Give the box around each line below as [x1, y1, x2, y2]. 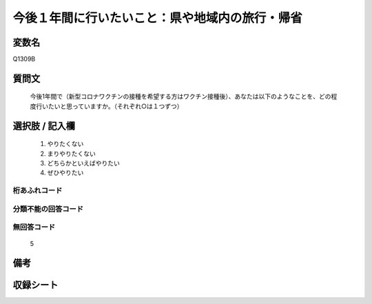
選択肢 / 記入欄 [12, 120, 76, 132]
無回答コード [12, 223, 56, 232]
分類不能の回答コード [12, 204, 84, 214]
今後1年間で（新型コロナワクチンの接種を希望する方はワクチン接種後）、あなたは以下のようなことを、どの [30, 92, 331, 101]
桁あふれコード [12, 186, 63, 196]
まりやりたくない [47, 149, 96, 158]
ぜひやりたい [47, 169, 84, 177]
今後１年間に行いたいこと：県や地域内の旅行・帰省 [12, 10, 303, 26]
